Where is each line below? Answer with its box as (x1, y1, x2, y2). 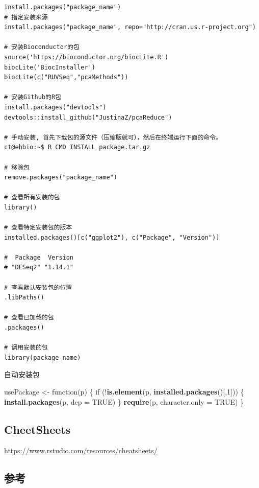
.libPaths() (4, 294, 44, 301)
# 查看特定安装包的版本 (4, 224, 72, 231)
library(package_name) (4, 354, 81, 361)
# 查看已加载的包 (4, 314, 54, 321)
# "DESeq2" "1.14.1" (4, 264, 74, 271)
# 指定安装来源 (4, 13, 48, 21)
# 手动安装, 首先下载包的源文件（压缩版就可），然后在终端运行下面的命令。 (4, 133, 222, 141)
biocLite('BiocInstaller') (4, 63, 95, 71)
